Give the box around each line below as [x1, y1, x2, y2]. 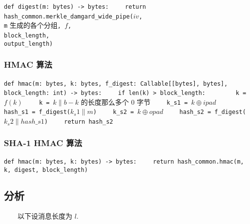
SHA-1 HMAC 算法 [4, 136, 83, 149]
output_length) [4, 40, 53, 47]
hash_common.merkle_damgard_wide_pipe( [4, 13, 133, 20]
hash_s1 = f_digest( [4, 109, 71, 116]
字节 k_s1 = [137, 96, 188, 107]
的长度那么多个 [81, 96, 129, 107]
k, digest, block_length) [4, 166, 88, 173]
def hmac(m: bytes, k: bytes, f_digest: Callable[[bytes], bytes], [4, 80, 228, 87]
